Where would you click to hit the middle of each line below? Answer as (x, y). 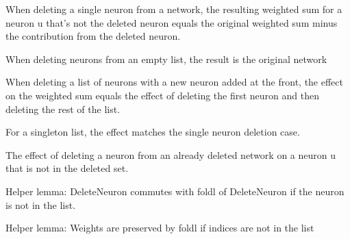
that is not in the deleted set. (67, 168)
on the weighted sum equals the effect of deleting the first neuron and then (163, 95)
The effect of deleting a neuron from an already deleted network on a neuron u (171, 154)
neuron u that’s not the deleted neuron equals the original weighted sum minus (172, 22)
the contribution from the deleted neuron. (93, 36)
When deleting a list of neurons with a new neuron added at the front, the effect (174, 82)
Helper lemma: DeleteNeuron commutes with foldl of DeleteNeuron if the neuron (175, 191)
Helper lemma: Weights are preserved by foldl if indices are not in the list (160, 228)
